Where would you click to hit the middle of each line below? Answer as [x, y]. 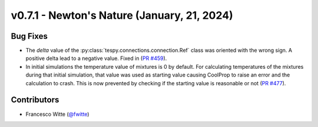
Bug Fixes [29, 36]
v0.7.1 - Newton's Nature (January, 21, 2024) [122, 15]
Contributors [35, 100]
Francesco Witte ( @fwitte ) [57, 114]
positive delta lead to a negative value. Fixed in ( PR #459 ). [96, 58]
